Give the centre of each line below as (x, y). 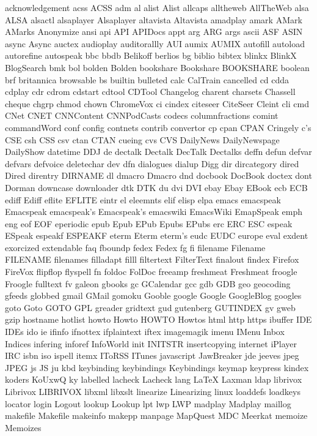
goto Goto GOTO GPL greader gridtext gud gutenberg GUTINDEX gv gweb (150, 307)
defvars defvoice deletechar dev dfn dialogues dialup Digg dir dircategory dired (152, 163)
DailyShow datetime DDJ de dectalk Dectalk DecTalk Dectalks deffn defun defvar (158, 152)
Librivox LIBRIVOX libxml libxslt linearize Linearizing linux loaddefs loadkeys (153, 391)
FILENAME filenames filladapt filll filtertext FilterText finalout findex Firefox (152, 259)
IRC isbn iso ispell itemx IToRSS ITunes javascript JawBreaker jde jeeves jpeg (152, 355)
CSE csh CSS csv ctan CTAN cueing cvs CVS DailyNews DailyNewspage (142, 139)
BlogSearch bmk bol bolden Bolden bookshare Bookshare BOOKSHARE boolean (157, 67)
